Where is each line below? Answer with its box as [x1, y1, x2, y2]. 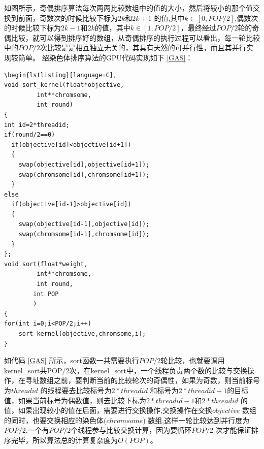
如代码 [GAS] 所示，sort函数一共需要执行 [4, 355, 139, 366]
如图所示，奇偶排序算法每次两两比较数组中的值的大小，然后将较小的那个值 [4, 3, 253, 13]
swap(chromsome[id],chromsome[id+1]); [18, 171, 150, 178]
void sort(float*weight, [4, 260, 88, 268]
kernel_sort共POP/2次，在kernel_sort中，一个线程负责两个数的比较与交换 [4, 365, 248, 375]
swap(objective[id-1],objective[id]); [18, 220, 150, 228]
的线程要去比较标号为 [40, 384, 112, 395]
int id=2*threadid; [4, 121, 70, 129]
